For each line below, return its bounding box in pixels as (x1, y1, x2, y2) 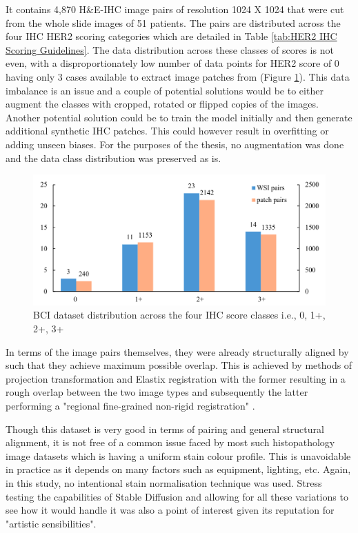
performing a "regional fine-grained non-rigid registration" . (6, 399, 255, 413)
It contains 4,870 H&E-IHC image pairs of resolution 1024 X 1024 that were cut (6, 2, 344, 16)
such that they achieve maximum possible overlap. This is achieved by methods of (6, 358, 352, 372)
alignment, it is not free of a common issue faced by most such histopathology (6, 435, 335, 450)
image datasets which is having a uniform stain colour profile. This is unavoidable (6, 448, 351, 463)
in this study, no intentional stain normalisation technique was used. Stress (6, 476, 322, 490)
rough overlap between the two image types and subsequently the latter (6, 385, 308, 399)
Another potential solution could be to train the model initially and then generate (6, 110, 352, 124)
